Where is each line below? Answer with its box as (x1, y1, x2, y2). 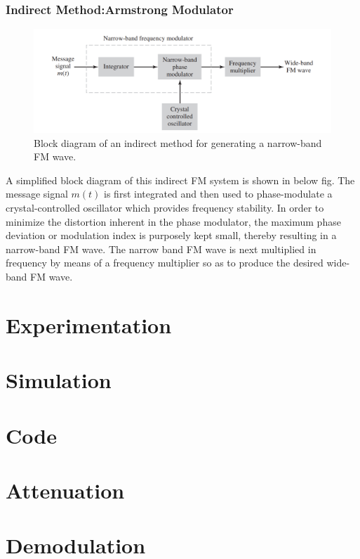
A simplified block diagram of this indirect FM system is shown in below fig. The (6, 172, 355, 187)
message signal (6, 186, 68, 201)
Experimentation (6, 310, 172, 339)
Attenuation (6, 475, 125, 504)
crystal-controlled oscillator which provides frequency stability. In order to (6, 200, 324, 214)
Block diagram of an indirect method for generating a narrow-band (34, 135, 322, 150)
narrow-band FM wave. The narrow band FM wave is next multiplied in (6, 241, 316, 256)
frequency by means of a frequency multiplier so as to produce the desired (6, 255, 324, 270)
